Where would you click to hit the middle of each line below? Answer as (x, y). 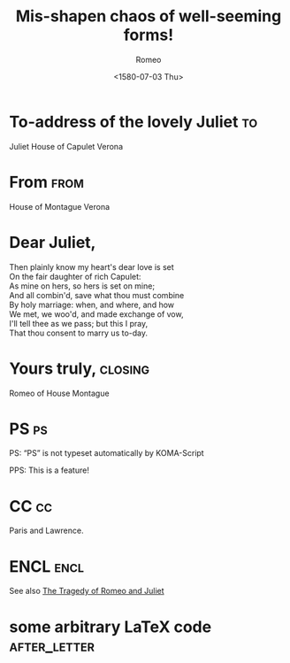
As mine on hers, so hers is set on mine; (82, 286)
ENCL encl (47, 566)
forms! (149, 35)
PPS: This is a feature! (50, 470)
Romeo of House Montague (59, 393)
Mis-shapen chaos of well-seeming (149, 16)
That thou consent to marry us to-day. (79, 333)
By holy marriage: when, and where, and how (92, 305)
